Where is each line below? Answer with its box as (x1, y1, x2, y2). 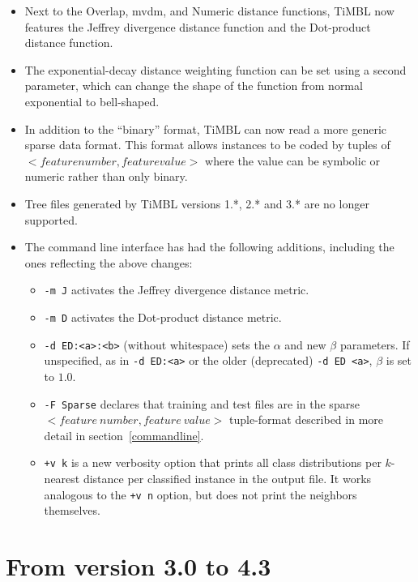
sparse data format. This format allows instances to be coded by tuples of (24, 136, 390, 153)
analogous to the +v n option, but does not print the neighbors (44, 486, 357, 503)
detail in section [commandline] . (44, 426, 204, 443)
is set (386, 352, 412, 369)
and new (284, 336, 326, 353)
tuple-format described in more (229, 411, 384, 428)
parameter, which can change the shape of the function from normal (24, 77, 363, 94)
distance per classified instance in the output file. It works (83, 470, 372, 487)
